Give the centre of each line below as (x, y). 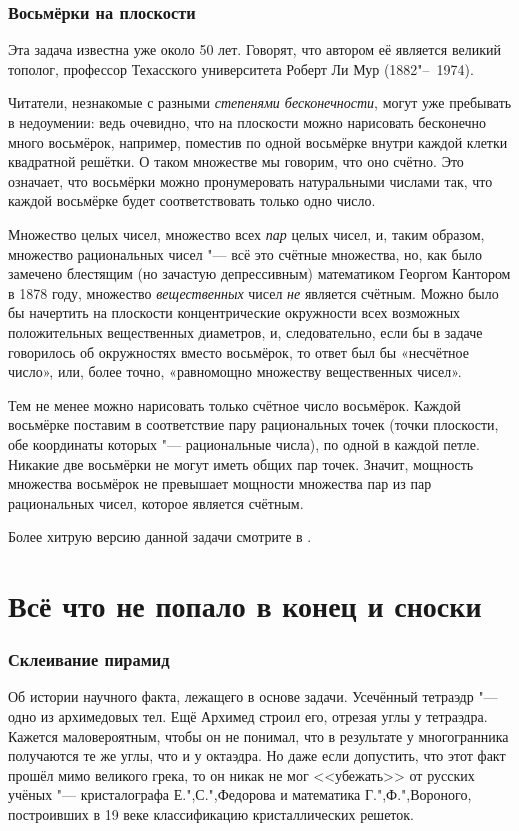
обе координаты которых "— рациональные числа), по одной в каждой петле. (244, 443)
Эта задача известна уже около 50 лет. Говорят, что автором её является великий (254, 49)
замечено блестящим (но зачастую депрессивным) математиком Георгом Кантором (259, 273)
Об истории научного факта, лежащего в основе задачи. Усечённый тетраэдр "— (253, 696)
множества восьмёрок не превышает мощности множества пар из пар (220, 483)
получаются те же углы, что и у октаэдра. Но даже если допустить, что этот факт (257, 755)
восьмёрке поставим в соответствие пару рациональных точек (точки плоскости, (253, 424)
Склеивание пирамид (89, 659)
